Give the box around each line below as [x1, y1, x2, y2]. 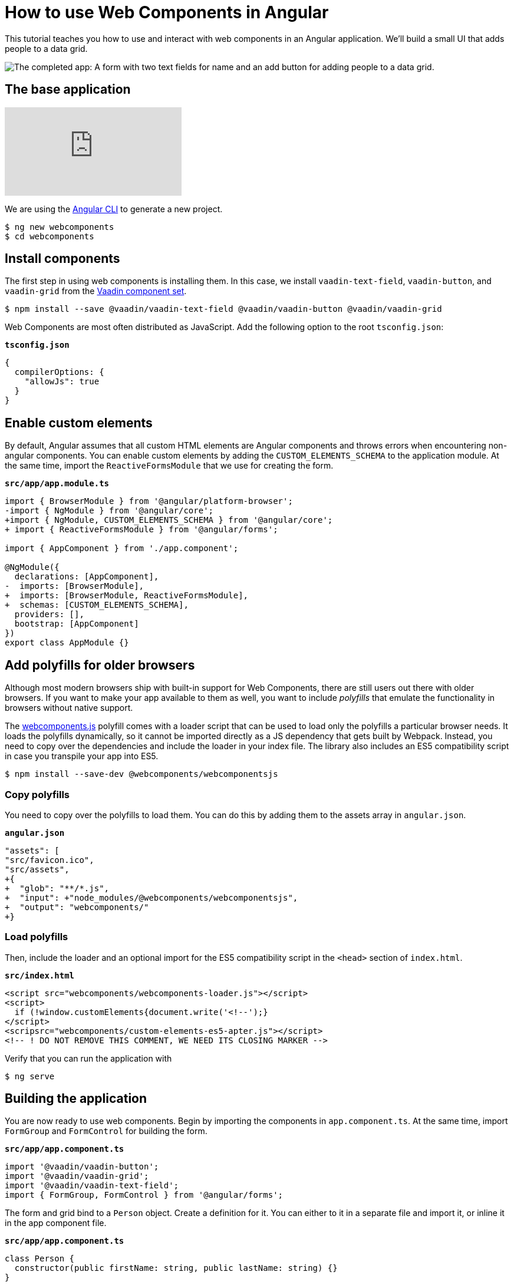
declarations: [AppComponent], [14, 572, 159, 582]
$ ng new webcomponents [5, 222, 114, 232]
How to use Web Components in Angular [5, 2, 329, 22]
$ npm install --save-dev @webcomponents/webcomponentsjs [5, 769, 278, 779]
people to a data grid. [5, 43, 88, 54]
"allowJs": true [24, 377, 100, 387]
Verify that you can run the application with [5, 1053, 172, 1063]
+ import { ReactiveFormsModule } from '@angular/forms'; [5, 525, 278, 535]
